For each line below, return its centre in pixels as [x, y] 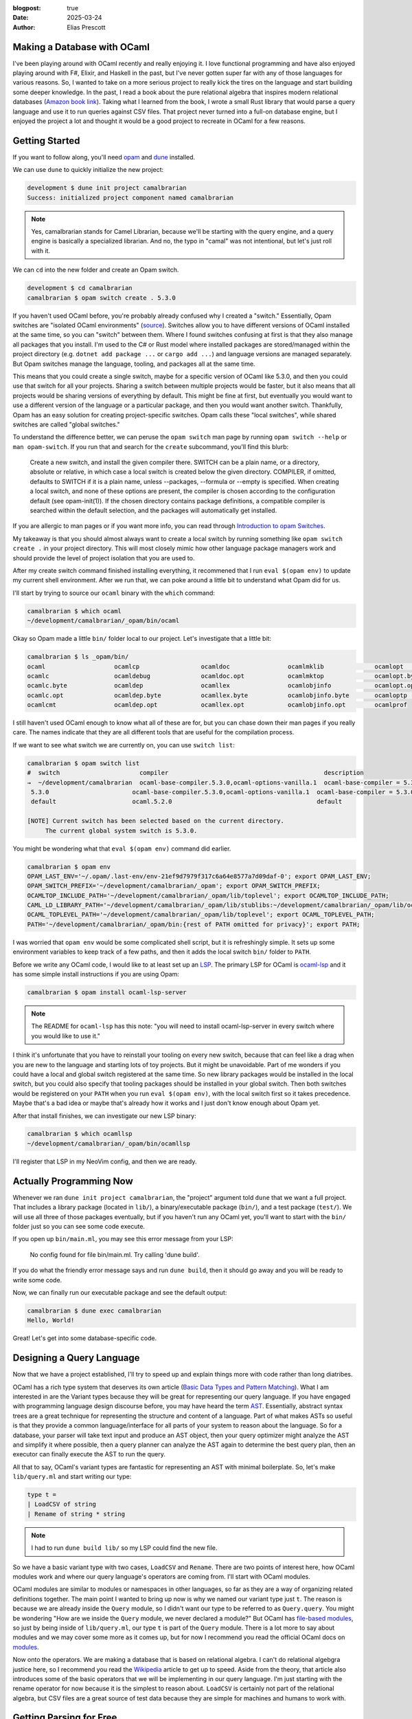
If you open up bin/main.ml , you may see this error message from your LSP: [123, 1239]
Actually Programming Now [73, 1181]
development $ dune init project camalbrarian [107, 188]
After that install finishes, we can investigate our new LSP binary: [104, 1116]
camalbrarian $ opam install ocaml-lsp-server [107, 993]
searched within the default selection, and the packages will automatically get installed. [153, 511]
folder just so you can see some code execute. [79, 1226]
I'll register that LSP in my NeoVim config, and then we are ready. [105, 1161]
